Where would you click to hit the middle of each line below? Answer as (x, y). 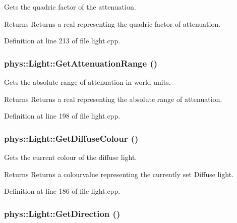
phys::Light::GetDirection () (62, 213)
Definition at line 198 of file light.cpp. (62, 116)
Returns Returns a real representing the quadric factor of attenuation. (112, 23)
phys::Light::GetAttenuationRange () (81, 63)
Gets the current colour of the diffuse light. (71, 157)
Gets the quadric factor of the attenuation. (70, 7)
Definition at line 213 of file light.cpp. (62, 41)
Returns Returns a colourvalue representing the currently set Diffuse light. (119, 174)
